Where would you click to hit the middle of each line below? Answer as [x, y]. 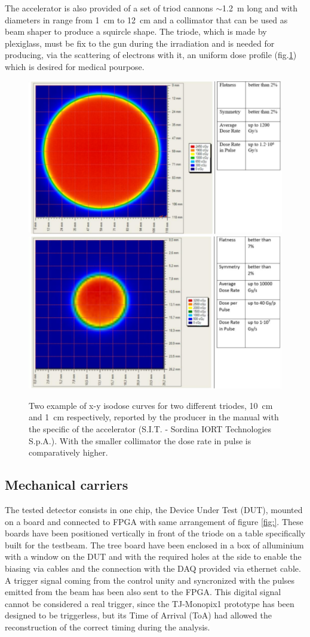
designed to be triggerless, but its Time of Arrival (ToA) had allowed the [138, 615]
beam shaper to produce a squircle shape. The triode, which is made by [136, 31]
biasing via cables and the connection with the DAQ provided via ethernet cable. [153, 568]
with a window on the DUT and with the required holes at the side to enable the [153, 556]
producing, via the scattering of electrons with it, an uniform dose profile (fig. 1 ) [151, 55]
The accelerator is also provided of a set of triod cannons [109, 8]
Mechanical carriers [67, 485]
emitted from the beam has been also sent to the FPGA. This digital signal [143, 592]
